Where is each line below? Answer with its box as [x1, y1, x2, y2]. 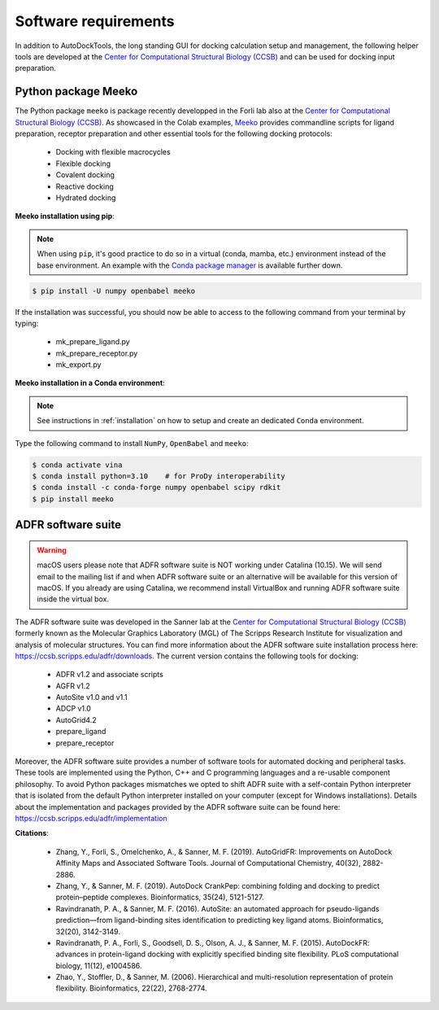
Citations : [15, 829, 49, 838]
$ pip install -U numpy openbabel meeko [32, 286, 195, 295]
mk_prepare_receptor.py [55, 348, 138, 358]
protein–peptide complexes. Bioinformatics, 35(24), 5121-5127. [55, 892, 264, 903]
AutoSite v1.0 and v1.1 [55, 693, 128, 702]
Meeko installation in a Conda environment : [15, 378, 166, 388]
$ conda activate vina [32, 460, 123, 470]
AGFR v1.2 [55, 680, 90, 691]
